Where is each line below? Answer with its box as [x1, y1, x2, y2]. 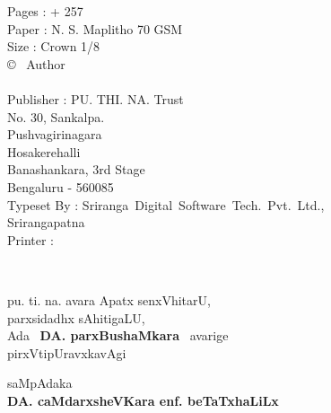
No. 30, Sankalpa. [7, 107, 105, 126]
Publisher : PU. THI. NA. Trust [7, 89, 184, 108]
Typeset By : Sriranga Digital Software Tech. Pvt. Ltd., [7, 195, 325, 214]
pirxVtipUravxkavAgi [7, 343, 126, 362]
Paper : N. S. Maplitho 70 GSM [7, 19, 183, 38]
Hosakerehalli [7, 142, 81, 161]
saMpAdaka [7, 373, 73, 392]
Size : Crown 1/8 [7, 37, 100, 56]
